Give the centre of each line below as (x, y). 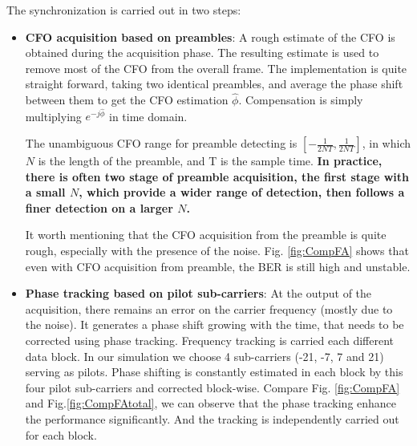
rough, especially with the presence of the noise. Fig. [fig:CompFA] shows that (217, 250)
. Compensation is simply (301, 100)
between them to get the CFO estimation (127, 100)
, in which (386, 143)
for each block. (61, 434)
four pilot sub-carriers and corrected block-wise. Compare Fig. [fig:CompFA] (213, 387)
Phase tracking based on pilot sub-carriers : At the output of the (198, 293)
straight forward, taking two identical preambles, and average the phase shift (214, 84)
